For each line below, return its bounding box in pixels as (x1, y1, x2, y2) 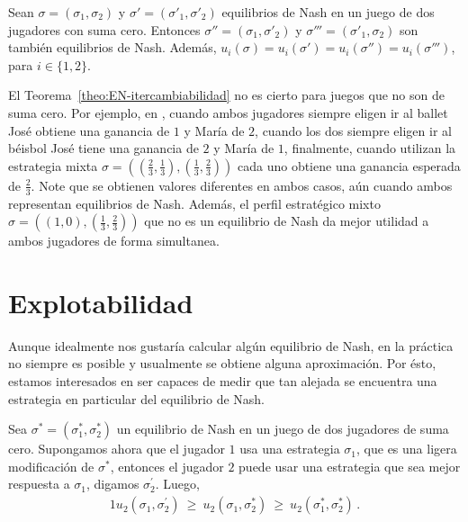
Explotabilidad (8, 283, 193, 320)
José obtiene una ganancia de (8, 121, 170, 139)
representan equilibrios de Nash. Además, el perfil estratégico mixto (8, 193, 381, 212)
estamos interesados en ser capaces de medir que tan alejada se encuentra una (8, 372, 437, 391)
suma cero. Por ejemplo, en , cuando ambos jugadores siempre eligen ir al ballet (8, 103, 448, 121)
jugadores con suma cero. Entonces (8, 20, 201, 39)
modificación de (8, 456, 94, 475)
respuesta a (8, 474, 70, 493)
